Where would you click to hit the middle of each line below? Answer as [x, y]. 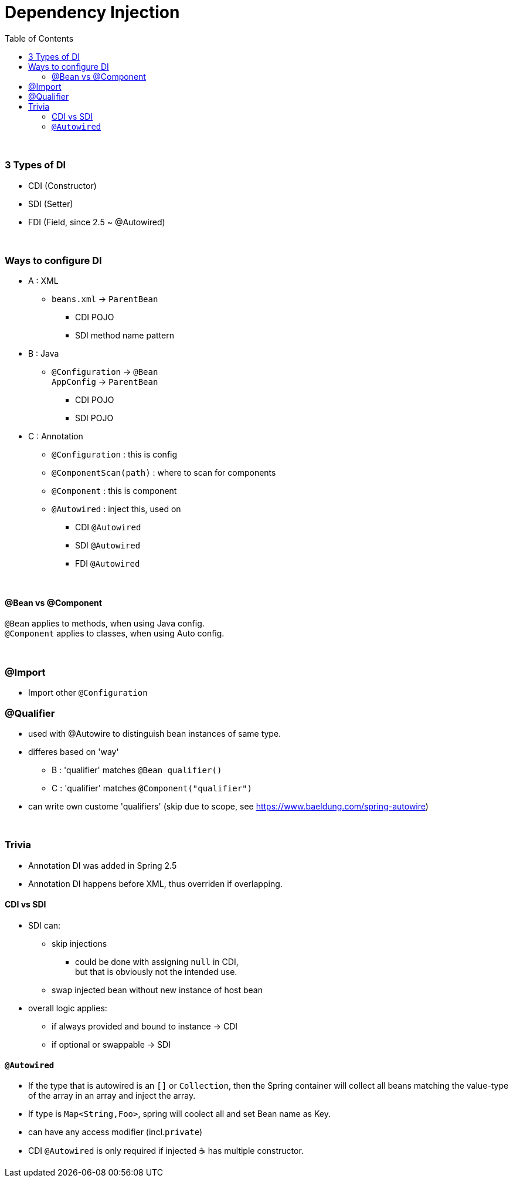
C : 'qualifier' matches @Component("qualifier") [152, 788]
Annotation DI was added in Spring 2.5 [103, 865]
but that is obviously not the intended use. [156, 971]
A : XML [43, 281]
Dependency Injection [92, 12]
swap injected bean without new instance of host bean [157, 990]
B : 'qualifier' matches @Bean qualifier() [137, 770]
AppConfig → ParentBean [105, 382]
